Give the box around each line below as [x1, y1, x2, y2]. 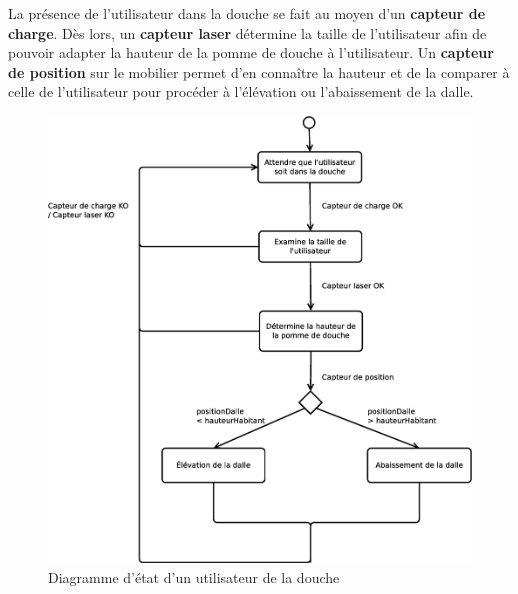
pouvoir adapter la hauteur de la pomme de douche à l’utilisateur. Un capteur [8, 42, 494, 63]
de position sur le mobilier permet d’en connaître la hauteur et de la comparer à [8, 61, 510, 82]
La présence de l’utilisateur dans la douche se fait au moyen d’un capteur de [8, 3, 486, 23]
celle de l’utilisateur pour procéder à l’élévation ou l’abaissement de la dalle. [8, 81, 474, 102]
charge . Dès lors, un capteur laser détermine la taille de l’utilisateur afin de [8, 22, 487, 43]
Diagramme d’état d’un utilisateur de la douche [48, 566, 340, 587]
